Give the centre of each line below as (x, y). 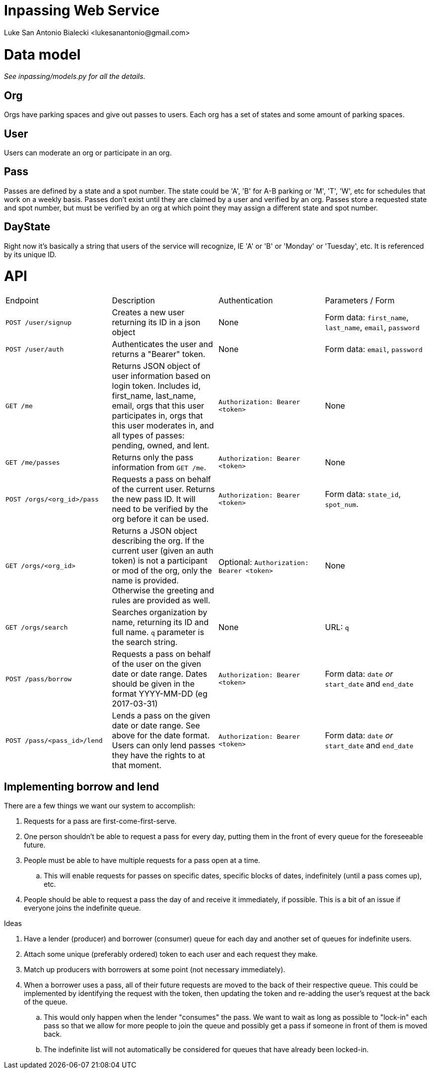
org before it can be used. (160, 519)
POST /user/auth (35, 349)
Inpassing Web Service (82, 10)
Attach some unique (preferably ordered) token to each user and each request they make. (171, 954)
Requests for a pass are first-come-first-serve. (100, 821)
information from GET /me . (159, 467)
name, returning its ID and (160, 622)
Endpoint (22, 301)
